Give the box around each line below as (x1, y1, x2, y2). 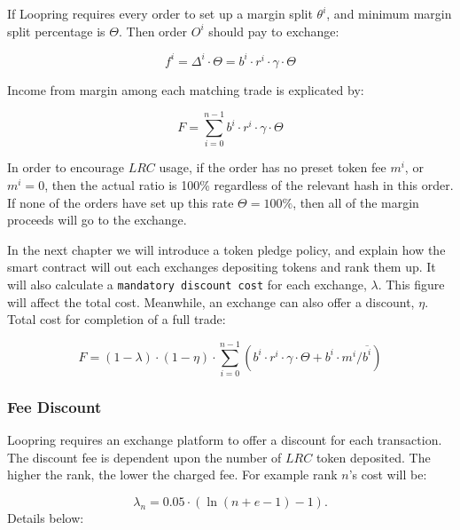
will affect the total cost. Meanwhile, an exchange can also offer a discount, (7, 292, 415, 311)
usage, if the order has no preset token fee (159, 158, 386, 177)
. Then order (118, 21, 188, 40)
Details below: (7, 508, 84, 526)
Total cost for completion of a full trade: (7, 310, 226, 328)
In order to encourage (7, 158, 124, 177)
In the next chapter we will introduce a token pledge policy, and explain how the (7, 240, 446, 258)
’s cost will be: (348, 465, 427, 484)
